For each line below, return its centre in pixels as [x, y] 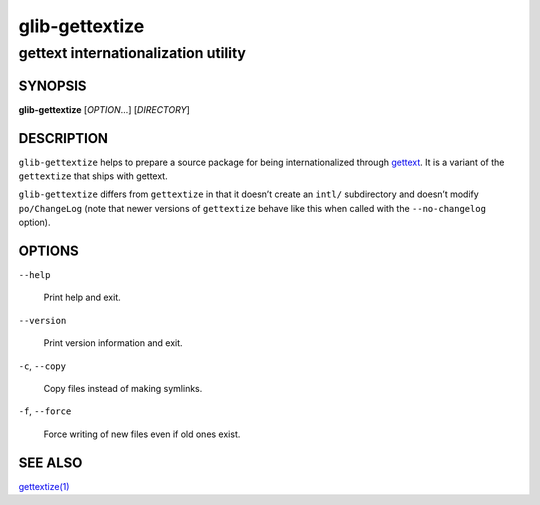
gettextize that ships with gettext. [93, 176]
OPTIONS [48, 251]
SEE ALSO [50, 462]
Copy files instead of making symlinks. [123, 389]
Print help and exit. [82, 297]
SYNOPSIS [52, 85]
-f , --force [45, 411]
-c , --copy [42, 366]
